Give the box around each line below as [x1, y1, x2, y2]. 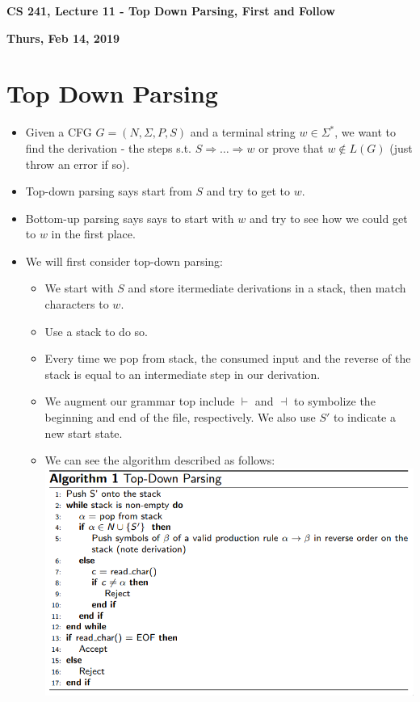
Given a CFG [25, 124, 92, 141]
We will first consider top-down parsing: [25, 252, 223, 269]
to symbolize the [294, 393, 376, 410]
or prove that [258, 139, 324, 156]
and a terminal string [190, 124, 296, 141]
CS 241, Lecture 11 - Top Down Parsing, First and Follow [6, 2, 335, 19]
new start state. [44, 424, 123, 441]
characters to [44, 296, 109, 313]
